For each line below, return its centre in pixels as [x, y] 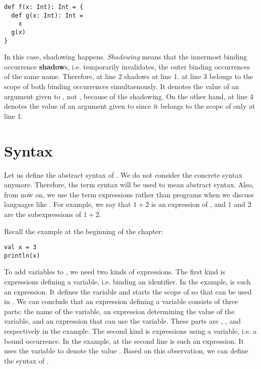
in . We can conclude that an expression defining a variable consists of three [121, 301]
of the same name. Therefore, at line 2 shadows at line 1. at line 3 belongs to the [128, 76]
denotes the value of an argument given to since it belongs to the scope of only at [130, 106]
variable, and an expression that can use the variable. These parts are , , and [122, 321]
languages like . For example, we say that [68, 204]
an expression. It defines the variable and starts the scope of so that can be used [128, 291]
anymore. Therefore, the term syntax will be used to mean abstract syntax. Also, [129, 184]
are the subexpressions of [43, 214]
